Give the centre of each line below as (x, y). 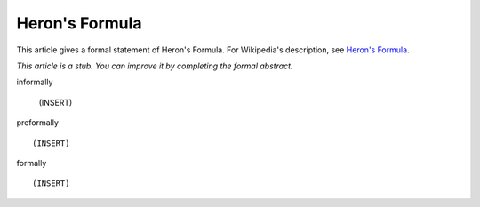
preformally (38, 123)
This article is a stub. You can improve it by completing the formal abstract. (155, 66)
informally (35, 82)
